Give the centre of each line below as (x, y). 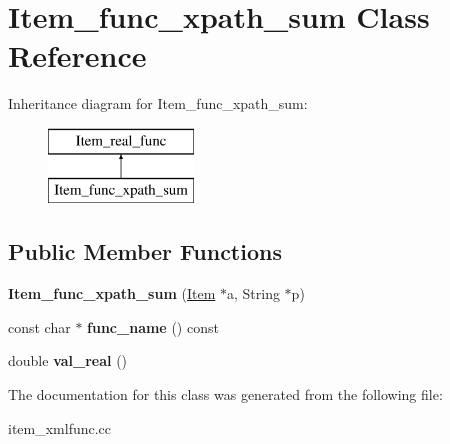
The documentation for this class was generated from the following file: (225, 394)
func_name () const (153, 326)
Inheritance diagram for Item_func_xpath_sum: (158, 103)
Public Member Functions (145, 251)
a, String (253, 293)
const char (39, 326)
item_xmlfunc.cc (60, 427)
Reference (77, 55)
